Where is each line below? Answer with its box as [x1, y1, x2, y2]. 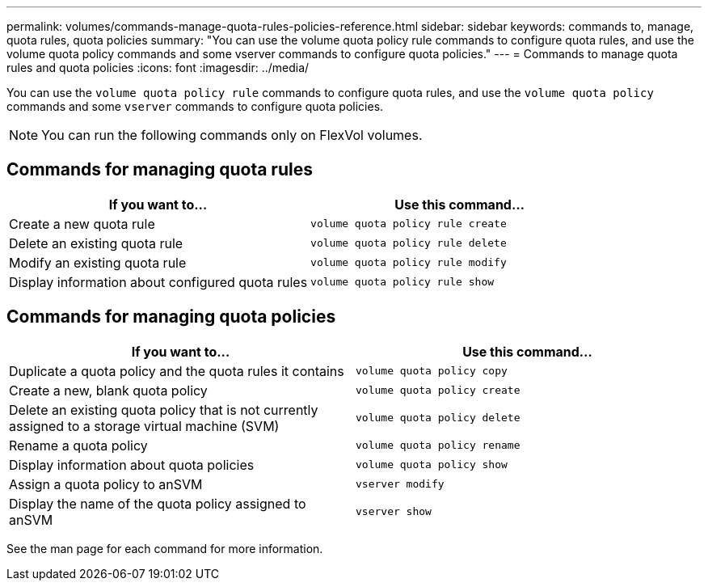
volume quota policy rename [356, 439, 520, 452]
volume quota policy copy [356, 365, 508, 378]
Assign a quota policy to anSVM [9, 475, 203, 492]
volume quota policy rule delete [310, 237, 507, 250]
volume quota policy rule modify [310, 256, 507, 269]
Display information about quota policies [9, 456, 255, 473]
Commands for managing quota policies [6, 306, 336, 327]
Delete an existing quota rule [9, 234, 183, 251]
